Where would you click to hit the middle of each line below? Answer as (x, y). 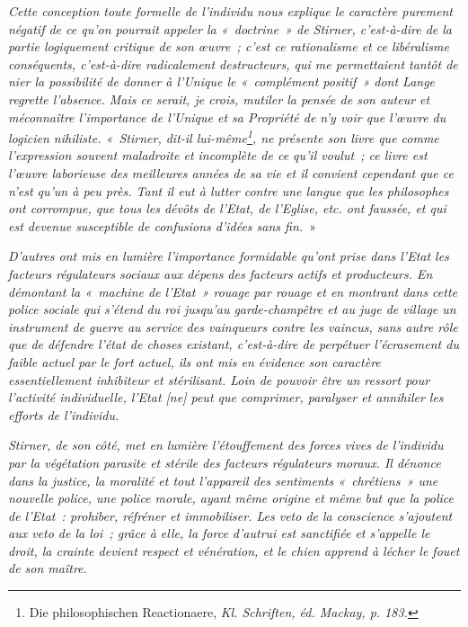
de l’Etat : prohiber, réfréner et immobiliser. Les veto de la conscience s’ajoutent (230, 515)
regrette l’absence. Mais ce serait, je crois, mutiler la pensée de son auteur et (219, 99)
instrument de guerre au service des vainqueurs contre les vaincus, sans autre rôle (233, 326)
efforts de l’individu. (64, 414)
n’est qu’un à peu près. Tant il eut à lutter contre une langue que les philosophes (229, 190)
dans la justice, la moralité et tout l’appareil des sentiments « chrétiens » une (223, 480)
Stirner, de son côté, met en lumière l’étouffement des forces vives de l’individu (226, 445)
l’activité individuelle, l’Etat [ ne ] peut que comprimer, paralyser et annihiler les (226, 397)
